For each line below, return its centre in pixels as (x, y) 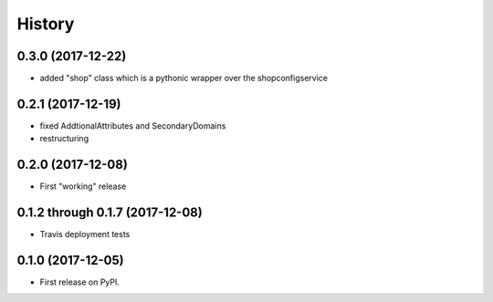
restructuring (64, 139)
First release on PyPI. (80, 282)
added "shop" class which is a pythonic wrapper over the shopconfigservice (184, 78)
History (46, 24)
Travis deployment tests (85, 234)
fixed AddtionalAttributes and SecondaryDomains (133, 125)
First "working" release (83, 186)
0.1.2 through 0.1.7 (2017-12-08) (110, 213)
